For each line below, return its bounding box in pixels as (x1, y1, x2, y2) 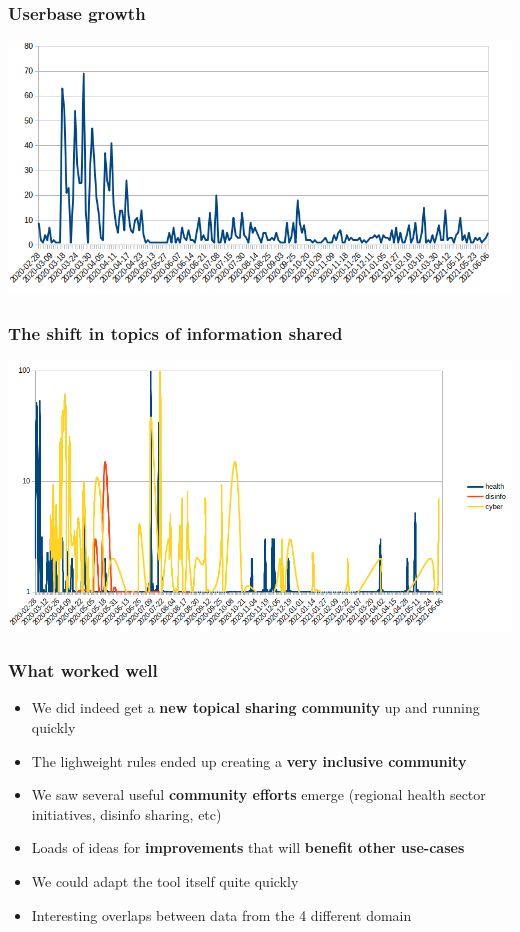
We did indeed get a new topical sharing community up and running (31, 697, 480, 718)
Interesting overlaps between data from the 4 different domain (31, 904, 412, 925)
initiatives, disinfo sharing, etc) (31, 803, 222, 824)
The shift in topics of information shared (8, 320, 343, 345)
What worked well (8, 658, 158, 683)
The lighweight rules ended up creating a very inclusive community (31, 750, 467, 771)
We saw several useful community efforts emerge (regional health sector (31, 784, 486, 805)
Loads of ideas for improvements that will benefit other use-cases (31, 837, 465, 858)
